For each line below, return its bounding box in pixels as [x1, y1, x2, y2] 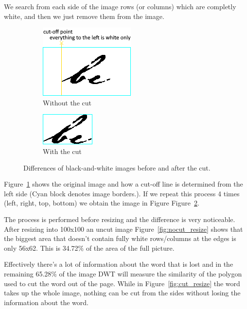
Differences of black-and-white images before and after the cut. [23, 162, 211, 172]
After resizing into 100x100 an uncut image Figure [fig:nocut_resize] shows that [4, 223, 243, 234]
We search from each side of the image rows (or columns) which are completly [4, 1, 236, 11]
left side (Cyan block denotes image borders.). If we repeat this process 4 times [4, 188, 240, 198]
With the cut [43, 146, 82, 156]
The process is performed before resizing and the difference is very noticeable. [4, 214, 235, 224]
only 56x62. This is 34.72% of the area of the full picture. [4, 242, 175, 253]
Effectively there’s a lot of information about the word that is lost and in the [4, 259, 233, 269]
